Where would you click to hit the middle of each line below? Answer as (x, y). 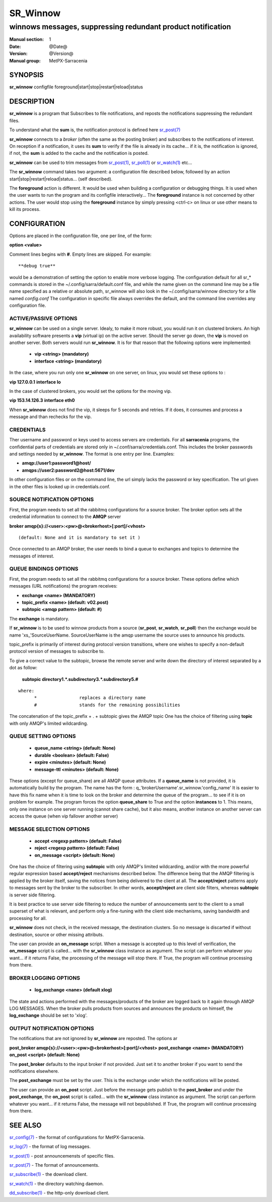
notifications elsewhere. (34, 1071)
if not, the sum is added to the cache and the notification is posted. (79, 153)
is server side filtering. (32, 895)
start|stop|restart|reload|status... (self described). (61, 179)
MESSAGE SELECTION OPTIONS (50, 829)
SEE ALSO (25, 1125)
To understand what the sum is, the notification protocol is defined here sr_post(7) (95, 130)
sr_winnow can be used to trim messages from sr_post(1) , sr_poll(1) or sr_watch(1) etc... (101, 162)
